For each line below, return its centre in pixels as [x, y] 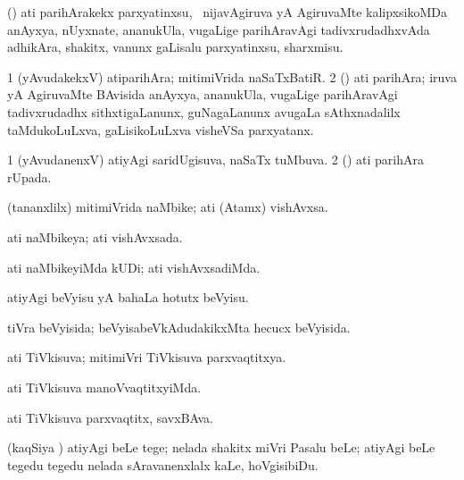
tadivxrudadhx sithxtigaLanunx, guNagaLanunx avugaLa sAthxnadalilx [204, 111]
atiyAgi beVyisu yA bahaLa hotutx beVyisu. [128, 297]
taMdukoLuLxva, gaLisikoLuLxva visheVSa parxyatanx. [161, 129]
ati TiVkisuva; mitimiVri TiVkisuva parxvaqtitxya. [147, 357]
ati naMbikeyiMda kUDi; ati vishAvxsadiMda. [134, 267]
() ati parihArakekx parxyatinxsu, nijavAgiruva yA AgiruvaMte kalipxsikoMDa [227, 12]
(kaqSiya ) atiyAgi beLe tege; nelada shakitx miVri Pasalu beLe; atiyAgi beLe [221, 447]
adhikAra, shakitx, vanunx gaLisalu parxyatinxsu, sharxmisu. [175, 47]
